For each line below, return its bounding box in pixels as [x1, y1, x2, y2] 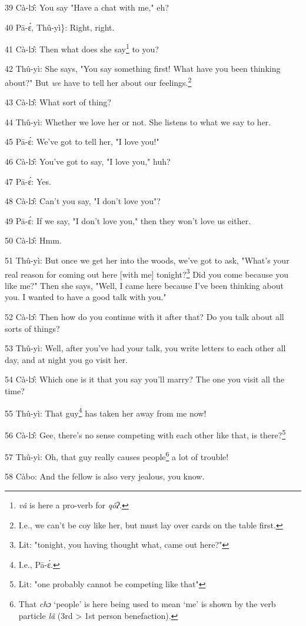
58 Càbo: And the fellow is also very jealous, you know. [5, 470, 205, 482]
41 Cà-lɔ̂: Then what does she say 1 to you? [5, 41, 159, 55]
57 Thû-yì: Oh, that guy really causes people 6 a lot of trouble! [5, 449, 229, 462]
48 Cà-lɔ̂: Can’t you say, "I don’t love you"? [5, 195, 161, 207]
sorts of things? [5, 322, 60, 334]
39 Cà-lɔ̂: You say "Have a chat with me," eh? [5, 1, 169, 13]
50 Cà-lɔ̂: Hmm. [5, 234, 62, 247]
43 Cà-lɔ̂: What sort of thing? [5, 96, 111, 108]
